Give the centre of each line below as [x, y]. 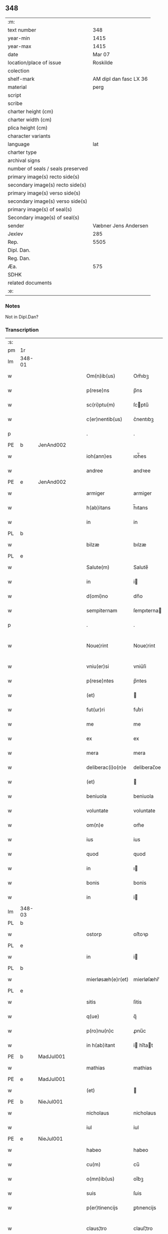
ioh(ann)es [99, 456]
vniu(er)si [97, 666]
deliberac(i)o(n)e [106, 767]
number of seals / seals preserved [48, 169]
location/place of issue [34, 62]
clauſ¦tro [143, 1228]
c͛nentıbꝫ [143, 420]
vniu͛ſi [140, 666]
